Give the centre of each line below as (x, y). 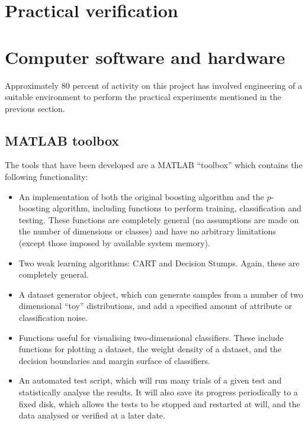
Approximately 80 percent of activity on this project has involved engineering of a (153, 85)
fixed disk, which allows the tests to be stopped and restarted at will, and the (159, 403)
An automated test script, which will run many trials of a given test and (150, 380)
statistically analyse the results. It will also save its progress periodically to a (158, 392)
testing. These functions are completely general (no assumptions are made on (159, 219)
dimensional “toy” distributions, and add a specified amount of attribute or (155, 306)
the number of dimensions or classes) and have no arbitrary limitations (147, 231)
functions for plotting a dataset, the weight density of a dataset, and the (150, 349)
